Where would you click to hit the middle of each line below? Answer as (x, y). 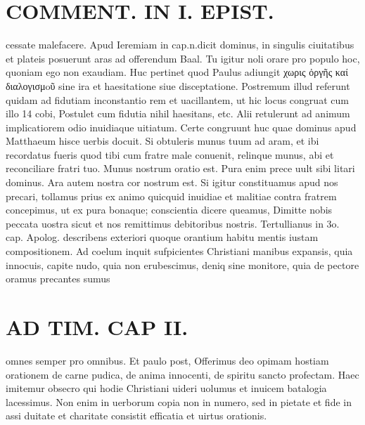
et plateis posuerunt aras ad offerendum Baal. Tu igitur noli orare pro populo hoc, (183, 58)
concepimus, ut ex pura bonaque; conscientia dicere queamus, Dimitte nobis (169, 210)
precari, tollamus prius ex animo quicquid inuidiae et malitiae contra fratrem (171, 196)
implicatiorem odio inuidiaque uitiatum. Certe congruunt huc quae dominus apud (181, 127)
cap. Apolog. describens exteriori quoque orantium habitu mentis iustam (162, 237)
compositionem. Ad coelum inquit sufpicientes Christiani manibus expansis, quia (179, 251)
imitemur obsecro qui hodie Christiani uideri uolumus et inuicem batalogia (166, 388)
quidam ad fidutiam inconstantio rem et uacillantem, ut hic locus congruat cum (177, 99)
